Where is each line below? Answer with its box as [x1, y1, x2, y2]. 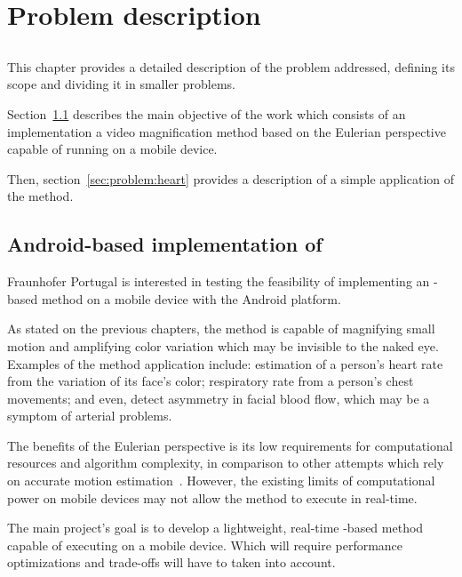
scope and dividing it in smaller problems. [7, 75, 235, 93]
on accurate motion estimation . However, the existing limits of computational [7, 471, 435, 490]
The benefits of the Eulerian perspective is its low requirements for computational [7, 436, 453, 454]
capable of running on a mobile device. [7, 140, 218, 158]
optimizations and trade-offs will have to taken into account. [7, 553, 336, 572]
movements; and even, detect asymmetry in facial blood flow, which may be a [7, 389, 430, 407]
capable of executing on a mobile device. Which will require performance [7, 535, 403, 554]
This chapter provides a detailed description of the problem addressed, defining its [7, 57, 455, 76]
